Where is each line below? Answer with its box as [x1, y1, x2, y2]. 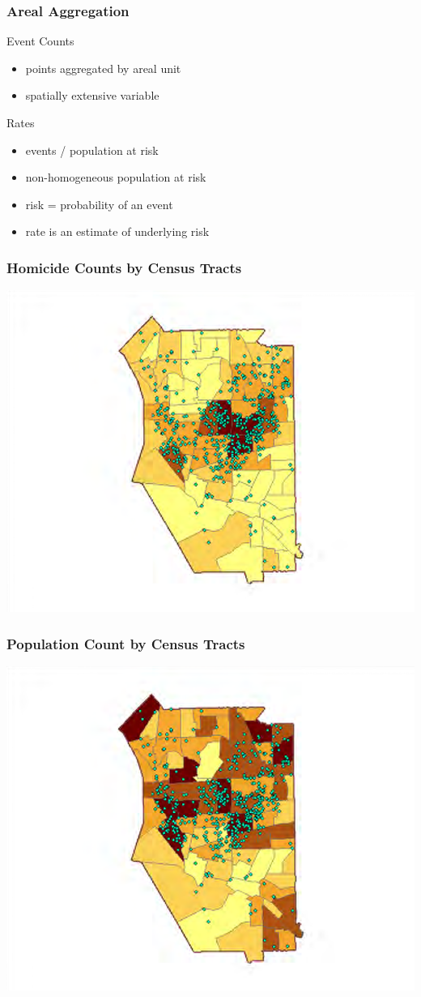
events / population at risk [25, 141, 159, 158]
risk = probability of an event [25, 195, 173, 212]
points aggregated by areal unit [25, 59, 181, 76]
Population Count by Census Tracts [6, 633, 245, 653]
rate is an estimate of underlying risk [25, 223, 210, 240]
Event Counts [6, 32, 74, 49]
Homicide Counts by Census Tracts [6, 257, 242, 277]
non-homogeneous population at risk [25, 169, 206, 186]
